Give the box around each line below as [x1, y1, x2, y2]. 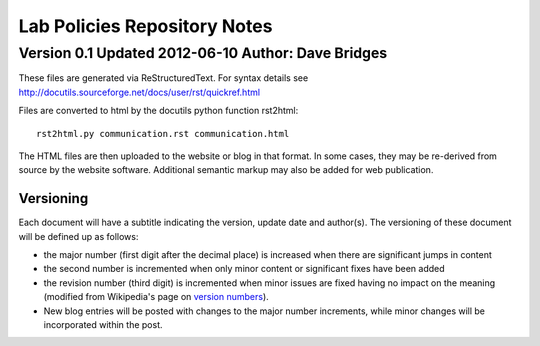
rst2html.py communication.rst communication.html [36, 128, 290, 139]
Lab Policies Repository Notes [18, 15, 273, 37]
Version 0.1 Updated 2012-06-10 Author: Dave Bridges [18, 44, 388, 62]
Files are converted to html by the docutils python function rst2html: [18, 105, 299, 117]
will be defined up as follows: [18, 230, 139, 242]
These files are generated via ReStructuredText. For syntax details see [18, 72, 309, 84]
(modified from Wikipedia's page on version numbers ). [43, 291, 269, 303]
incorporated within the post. [43, 318, 163, 330]
